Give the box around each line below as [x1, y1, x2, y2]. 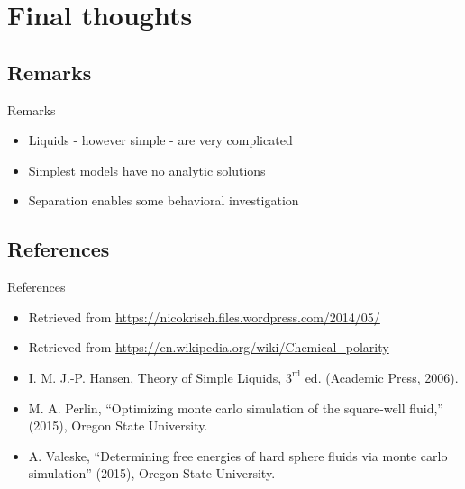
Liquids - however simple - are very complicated [28, 131, 293, 149]
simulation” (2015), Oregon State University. [28, 464, 276, 483]
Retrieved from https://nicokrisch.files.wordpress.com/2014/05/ [28, 307, 380, 326]
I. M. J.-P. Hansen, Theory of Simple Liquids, [28, 367, 282, 386]
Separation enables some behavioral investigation [28, 191, 299, 210]
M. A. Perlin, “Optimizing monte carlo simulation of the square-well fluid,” [28, 398, 443, 417]
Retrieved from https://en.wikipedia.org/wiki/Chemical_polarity [28, 338, 389, 357]
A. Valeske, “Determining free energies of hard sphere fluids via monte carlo [28, 446, 448, 465]
